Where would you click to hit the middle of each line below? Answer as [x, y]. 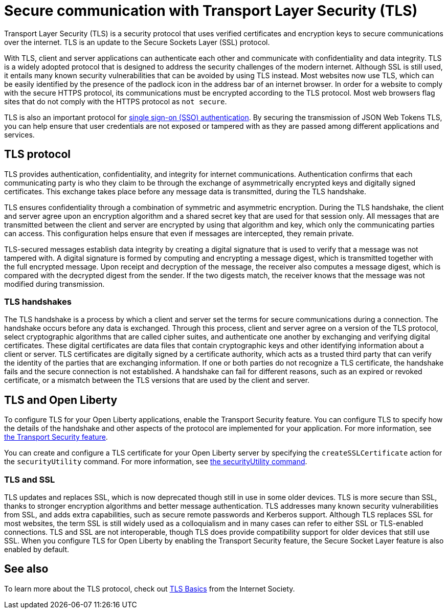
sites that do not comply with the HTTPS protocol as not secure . [116, 101]
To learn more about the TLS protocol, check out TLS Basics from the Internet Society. [150, 588]
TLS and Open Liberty [61, 400]
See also [26, 569]
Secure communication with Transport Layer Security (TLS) [211, 11]
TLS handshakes [38, 301]
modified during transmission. [54, 284]
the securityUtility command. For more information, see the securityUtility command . [156, 462]
